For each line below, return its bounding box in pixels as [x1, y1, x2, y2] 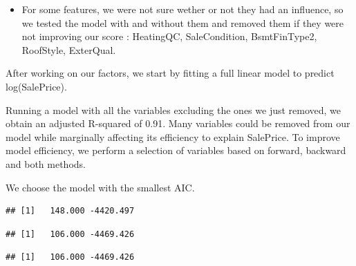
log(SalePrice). [6, 79, 67, 93]
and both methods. [6, 156, 86, 171]
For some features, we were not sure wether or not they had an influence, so [21, 2, 344, 16]
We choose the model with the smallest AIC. [6, 180, 195, 194]
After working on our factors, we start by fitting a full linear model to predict [6, 66, 335, 80]
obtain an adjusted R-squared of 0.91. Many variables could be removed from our [6, 116, 350, 131]
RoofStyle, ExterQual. [21, 42, 116, 57]
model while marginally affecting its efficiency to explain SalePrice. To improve [6, 129, 340, 144]
